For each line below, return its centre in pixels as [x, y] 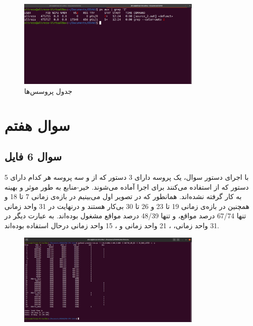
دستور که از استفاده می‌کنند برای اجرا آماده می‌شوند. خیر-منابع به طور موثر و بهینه [127, 186]
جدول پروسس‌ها [48, 91]
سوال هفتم [37, 125]
